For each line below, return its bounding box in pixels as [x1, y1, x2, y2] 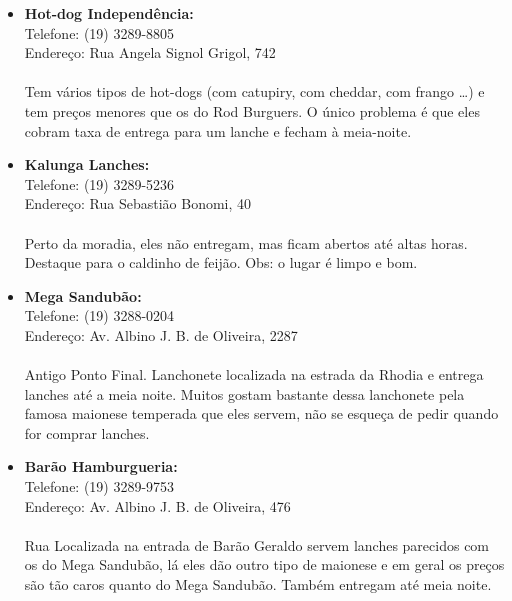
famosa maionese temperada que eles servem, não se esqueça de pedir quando [24, 403, 499, 424]
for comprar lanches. [24, 422, 150, 443]
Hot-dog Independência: [24, 3, 194, 23]
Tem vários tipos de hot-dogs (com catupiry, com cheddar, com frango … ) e [24, 81, 485, 102]
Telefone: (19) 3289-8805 [24, 22, 175, 43]
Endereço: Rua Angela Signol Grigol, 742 [24, 42, 276, 63]
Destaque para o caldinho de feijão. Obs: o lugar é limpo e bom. [24, 252, 418, 273]
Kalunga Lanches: [24, 154, 150, 175]
